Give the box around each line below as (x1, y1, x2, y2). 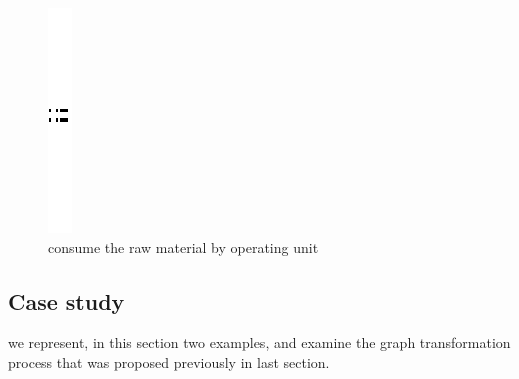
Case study (8, 285, 125, 316)
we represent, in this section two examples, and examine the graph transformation (8, 332, 511, 353)
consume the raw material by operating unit (48, 236, 319, 257)
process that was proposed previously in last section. (8, 351, 330, 372)
